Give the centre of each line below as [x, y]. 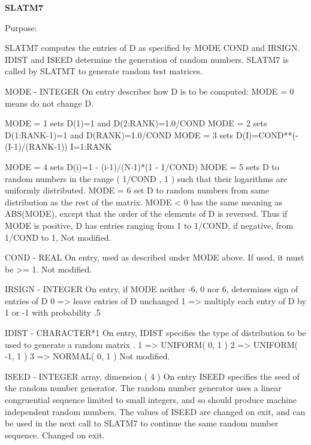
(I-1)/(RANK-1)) [36, 146]
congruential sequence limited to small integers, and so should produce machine [151, 400]
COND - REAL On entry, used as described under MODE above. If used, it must [155, 257]
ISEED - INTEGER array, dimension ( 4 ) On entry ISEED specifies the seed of [152, 376]
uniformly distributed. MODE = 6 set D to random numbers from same [137, 190]
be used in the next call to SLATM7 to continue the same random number [142, 423]
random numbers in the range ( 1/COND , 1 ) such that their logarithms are [146, 178]
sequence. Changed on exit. [55, 435]
